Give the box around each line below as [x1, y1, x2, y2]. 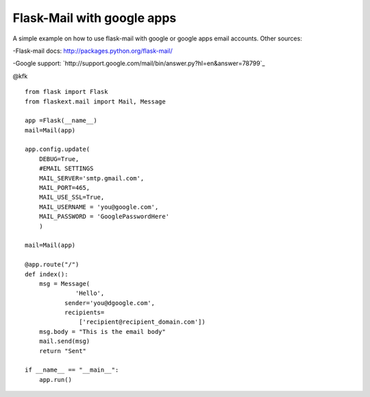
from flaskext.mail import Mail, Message [25, 97, 166, 106]
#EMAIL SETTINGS [38, 165, 94, 173]
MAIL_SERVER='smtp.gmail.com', [38, 174, 145, 182]
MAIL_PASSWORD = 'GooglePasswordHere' [38, 213, 170, 221]
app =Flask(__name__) [25, 117, 97, 125]
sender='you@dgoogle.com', [64, 299, 156, 306]
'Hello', [75, 289, 105, 298]
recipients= [64, 309, 105, 317]
